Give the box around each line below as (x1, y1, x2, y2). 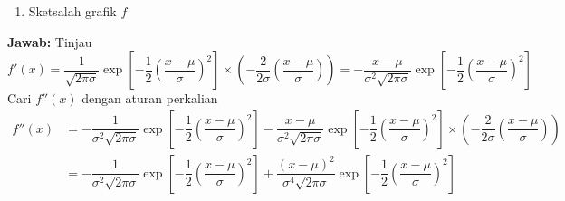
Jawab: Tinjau (7, 32, 92, 51)
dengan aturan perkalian (81, 89, 218, 108)
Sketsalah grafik (28, 2, 117, 20)
